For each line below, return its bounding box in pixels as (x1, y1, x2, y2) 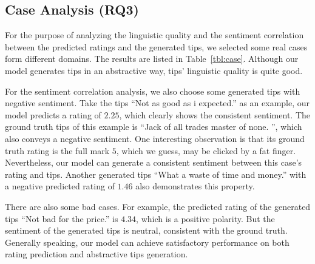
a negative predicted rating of (5, 180, 115, 192)
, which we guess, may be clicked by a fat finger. (116, 144, 296, 157)
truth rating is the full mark (5, 144, 110, 157)
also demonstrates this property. (135, 180, 255, 192)
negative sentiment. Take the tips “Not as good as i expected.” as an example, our (5, 96, 310, 109)
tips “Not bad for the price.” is (5, 212, 118, 225)
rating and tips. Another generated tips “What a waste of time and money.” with (5, 168, 307, 180)
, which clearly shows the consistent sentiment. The (119, 108, 310, 121)
